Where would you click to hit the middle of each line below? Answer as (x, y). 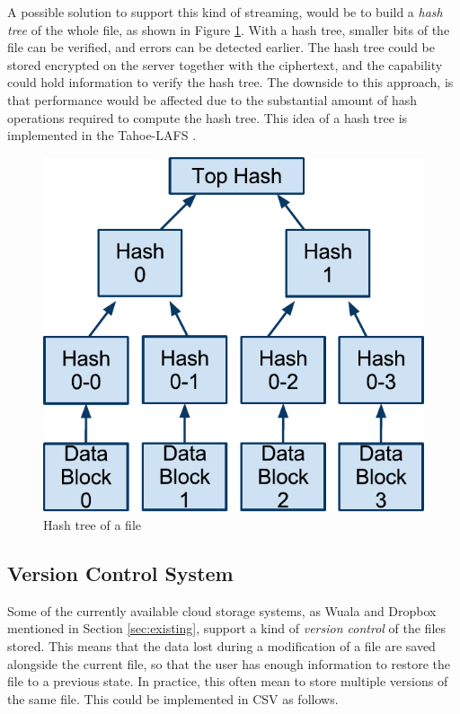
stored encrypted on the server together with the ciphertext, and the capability (225, 64)
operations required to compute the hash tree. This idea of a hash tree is (208, 117)
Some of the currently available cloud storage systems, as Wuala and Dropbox (222, 610)
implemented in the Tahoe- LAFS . (102, 135)
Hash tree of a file (92, 524)
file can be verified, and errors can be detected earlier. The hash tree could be (221, 47)
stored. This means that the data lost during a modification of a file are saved (221, 645)
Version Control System (120, 573)
